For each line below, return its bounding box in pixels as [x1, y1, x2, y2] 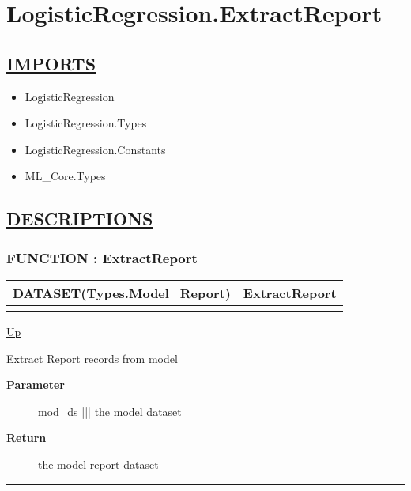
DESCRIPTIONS [6, 206, 153, 231]
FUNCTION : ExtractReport [6, 247, 198, 267]
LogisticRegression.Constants [25, 141, 166, 157]
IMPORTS [6, 51, 96, 75]
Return [6, 429, 47, 446]
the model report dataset [38, 455, 159, 472]
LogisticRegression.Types [25, 115, 147, 131]
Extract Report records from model [6, 349, 178, 366]
